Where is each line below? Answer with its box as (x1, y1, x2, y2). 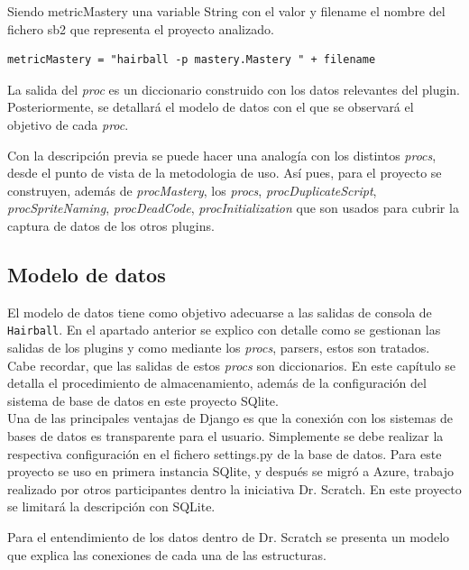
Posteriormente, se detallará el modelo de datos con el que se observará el (7, 97, 414, 116)
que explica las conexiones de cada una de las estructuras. (7, 545, 326, 564)
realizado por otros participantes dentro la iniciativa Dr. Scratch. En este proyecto (7, 479, 462, 498)
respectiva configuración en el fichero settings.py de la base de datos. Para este (7, 444, 442, 463)
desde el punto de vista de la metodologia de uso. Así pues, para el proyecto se (7, 163, 442, 182)
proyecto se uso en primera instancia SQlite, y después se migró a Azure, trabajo (7, 462, 454, 481)
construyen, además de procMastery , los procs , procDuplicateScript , (7, 180, 377, 199)
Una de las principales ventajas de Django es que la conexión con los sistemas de (7, 409, 453, 427)
